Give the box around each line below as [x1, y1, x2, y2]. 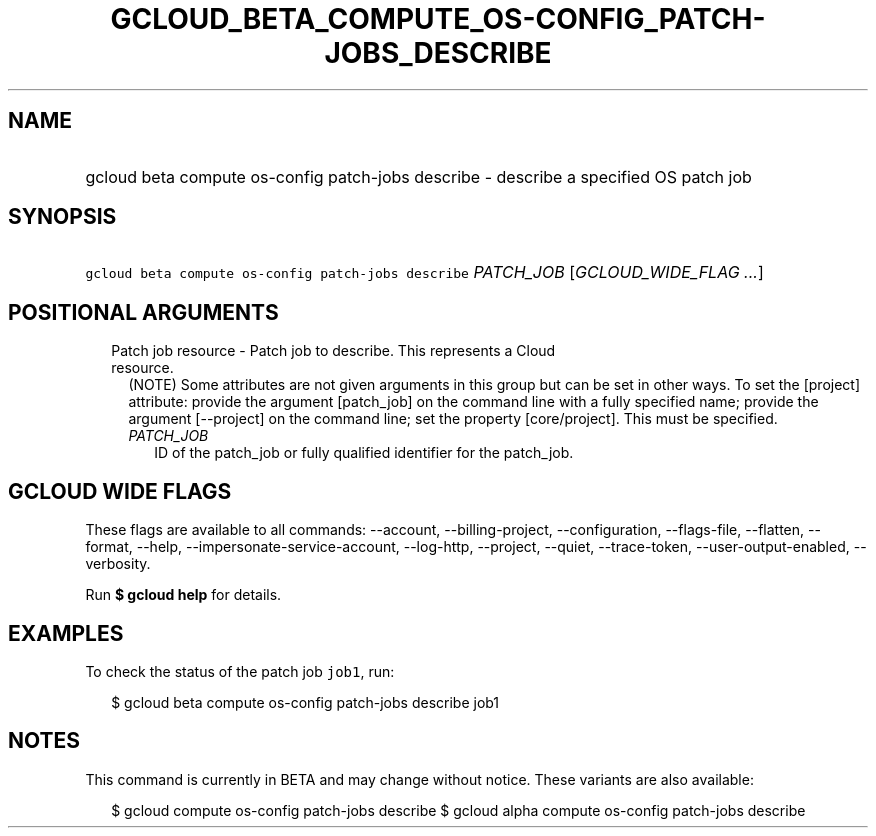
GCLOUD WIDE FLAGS [8, 478, 232, 504]
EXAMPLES [8, 620, 124, 646]
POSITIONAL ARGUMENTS [8, 299, 279, 325]
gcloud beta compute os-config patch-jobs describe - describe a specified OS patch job [85, 166, 752, 187]
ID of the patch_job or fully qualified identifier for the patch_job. [154, 444, 574, 462]
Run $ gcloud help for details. [85, 586, 282, 604]
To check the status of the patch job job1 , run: [85, 662, 395, 680]
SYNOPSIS [8, 204, 117, 230]
